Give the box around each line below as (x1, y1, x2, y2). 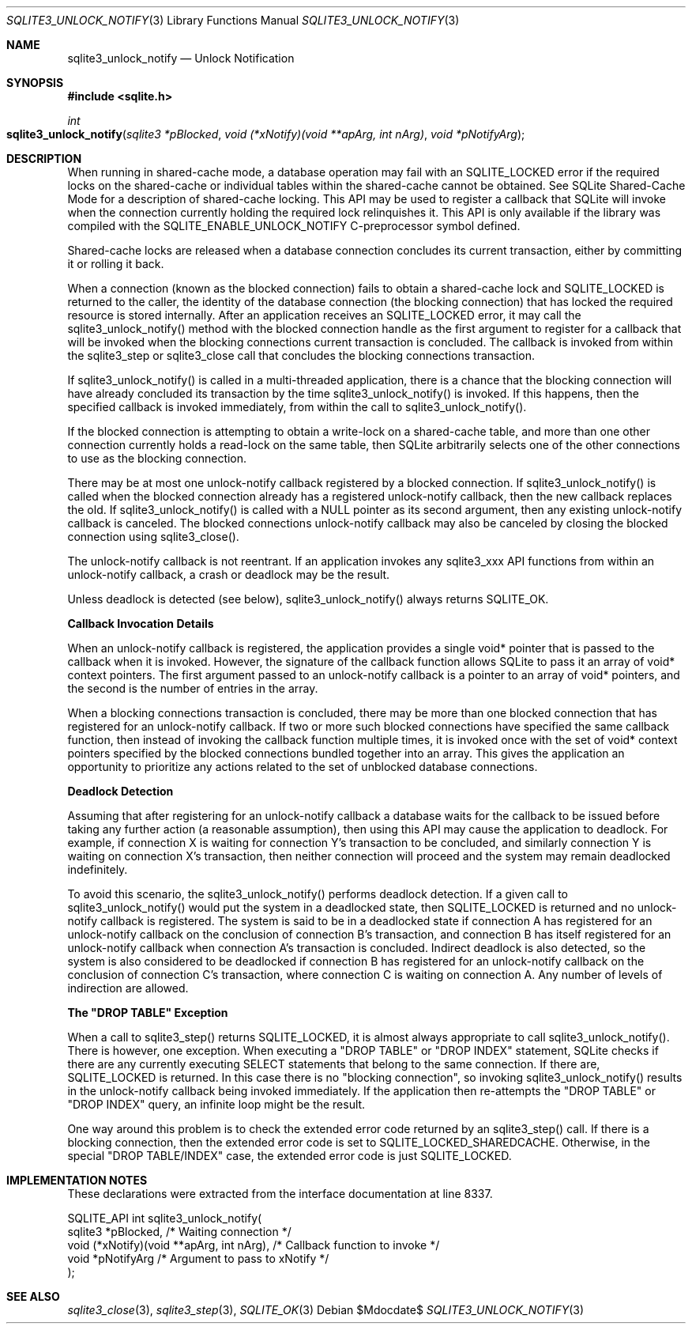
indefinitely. (67, 863, 128, 876)
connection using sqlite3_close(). (67, 530, 239, 543)
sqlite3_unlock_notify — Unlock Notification (67, 51, 295, 65)
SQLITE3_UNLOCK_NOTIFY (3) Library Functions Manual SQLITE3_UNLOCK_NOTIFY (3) (6, 13, 460, 27)
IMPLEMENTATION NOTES (6, 1173, 148, 1187)
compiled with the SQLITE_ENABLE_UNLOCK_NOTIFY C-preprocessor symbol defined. (67, 219, 521, 232)
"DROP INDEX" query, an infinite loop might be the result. (67, 1098, 366, 1111)
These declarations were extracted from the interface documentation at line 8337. (67, 1187, 493, 1200)
